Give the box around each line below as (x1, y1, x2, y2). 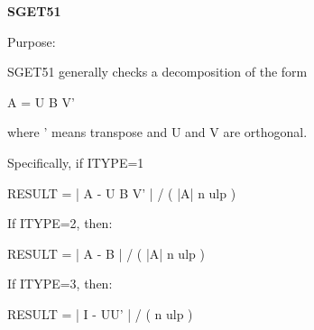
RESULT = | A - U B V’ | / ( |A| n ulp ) (7, 183, 236, 202)
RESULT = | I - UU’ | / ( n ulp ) (7, 304, 193, 323)
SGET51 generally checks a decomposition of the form (7, 62, 308, 81)
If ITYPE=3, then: (7, 274, 113, 293)
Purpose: (7, 32, 56, 50)
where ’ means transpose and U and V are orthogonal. (7, 123, 308, 142)
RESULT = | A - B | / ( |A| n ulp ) (7, 243, 205, 262)
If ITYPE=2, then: (7, 214, 113, 233)
